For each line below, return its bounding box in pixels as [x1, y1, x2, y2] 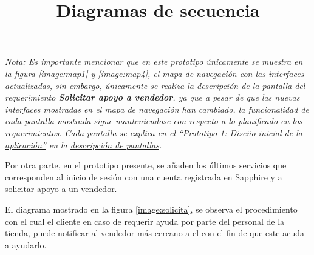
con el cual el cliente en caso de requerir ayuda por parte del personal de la [5, 214, 285, 227]
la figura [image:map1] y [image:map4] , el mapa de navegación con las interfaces [5, 67, 304, 79]
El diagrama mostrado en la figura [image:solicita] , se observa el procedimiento [5, 202, 298, 215]
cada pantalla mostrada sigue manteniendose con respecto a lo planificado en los [5, 114, 302, 127]
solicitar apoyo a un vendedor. [5, 182, 117, 195]
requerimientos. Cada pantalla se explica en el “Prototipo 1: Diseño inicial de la [5, 126, 302, 139]
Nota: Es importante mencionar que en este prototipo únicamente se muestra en [5, 55, 303, 68]
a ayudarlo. [5, 238, 47, 251]
